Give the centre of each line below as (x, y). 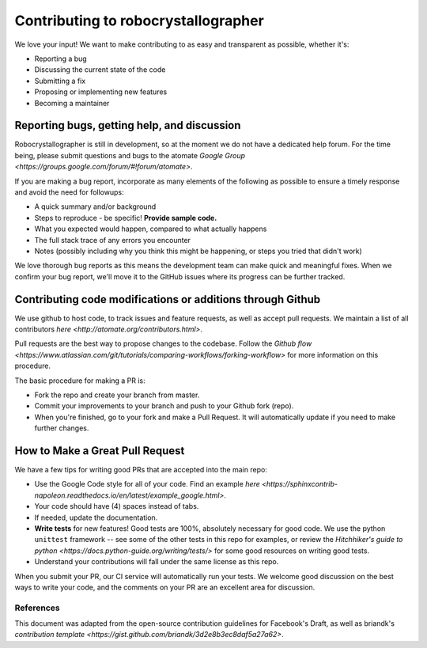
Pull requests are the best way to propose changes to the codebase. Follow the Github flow (163, 343)
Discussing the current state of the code (100, 70)
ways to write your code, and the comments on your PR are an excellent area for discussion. (165, 587)
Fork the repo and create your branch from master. (117, 395)
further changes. (62, 428)
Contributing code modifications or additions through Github (168, 299)
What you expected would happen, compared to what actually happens (151, 229)
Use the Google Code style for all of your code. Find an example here (147, 484)
